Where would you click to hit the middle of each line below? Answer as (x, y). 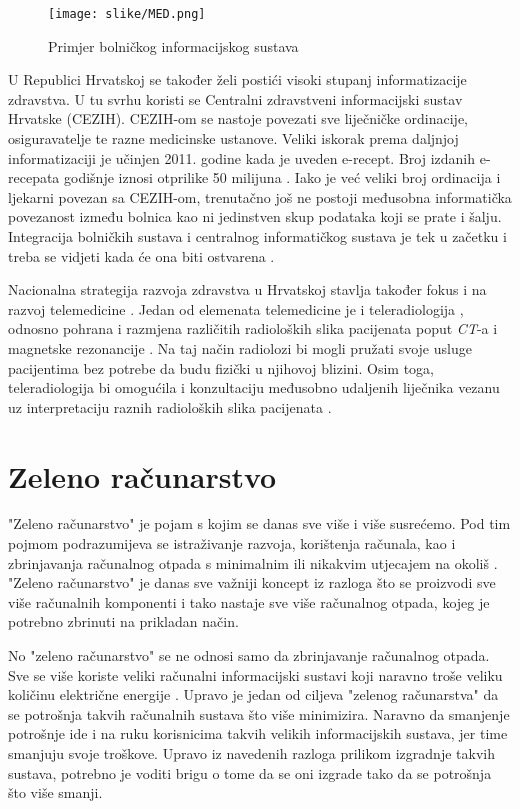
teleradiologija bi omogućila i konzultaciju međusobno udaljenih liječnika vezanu (254, 387)
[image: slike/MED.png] (127, 14)
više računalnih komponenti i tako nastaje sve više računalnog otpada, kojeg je (249, 601)
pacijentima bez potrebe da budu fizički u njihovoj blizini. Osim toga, (221, 367)
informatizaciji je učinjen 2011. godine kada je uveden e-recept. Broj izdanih (242, 157)
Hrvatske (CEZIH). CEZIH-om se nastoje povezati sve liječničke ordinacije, (238, 118)
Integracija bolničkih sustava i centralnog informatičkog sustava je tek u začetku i (257, 236)
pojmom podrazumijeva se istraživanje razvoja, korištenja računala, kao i (232, 543)
